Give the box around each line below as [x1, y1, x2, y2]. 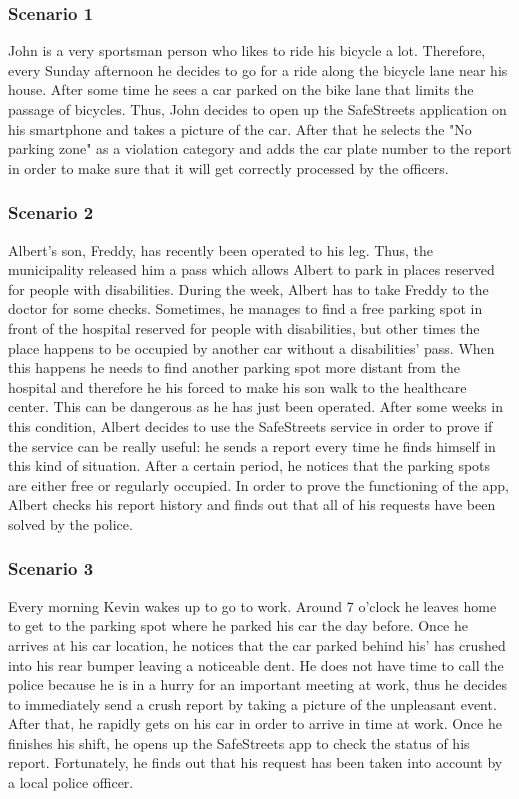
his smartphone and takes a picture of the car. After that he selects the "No [8, 118, 472, 139]
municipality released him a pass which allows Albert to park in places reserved [8, 259, 495, 280]
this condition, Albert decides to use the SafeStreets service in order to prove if [8, 415, 493, 436]
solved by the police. [8, 513, 133, 534]
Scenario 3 [8, 556, 94, 581]
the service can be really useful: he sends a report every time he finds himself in [8, 435, 496, 456]
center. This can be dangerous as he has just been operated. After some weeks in [8, 396, 503, 417]
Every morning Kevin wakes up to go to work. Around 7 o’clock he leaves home [8, 595, 497, 616]
